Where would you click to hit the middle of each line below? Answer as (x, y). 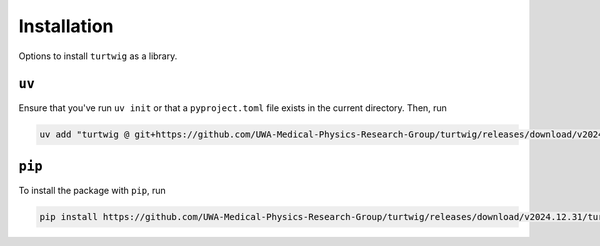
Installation (66, 26)
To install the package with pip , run (92, 190)
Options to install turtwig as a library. (98, 56)
